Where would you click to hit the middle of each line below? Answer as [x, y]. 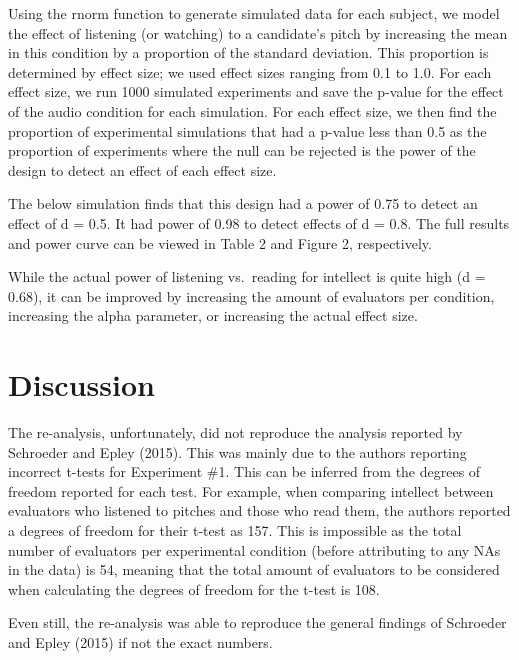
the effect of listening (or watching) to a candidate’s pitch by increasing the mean [258, 32]
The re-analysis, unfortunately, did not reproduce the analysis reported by [235, 432]
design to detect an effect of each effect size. [142, 169]
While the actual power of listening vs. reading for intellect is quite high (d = [247, 276]
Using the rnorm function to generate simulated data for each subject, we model [254, 13]
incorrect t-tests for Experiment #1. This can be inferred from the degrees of [244, 471]
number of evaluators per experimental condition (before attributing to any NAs [254, 549]
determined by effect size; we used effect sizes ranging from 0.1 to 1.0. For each [250, 71]
